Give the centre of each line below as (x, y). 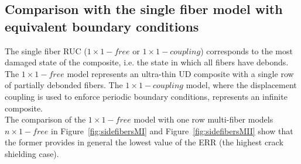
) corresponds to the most (247, 50)
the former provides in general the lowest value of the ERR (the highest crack (144, 142)
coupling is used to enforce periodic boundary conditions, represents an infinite (146, 96)
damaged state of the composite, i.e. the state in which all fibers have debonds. (147, 62)
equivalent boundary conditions (102, 26)
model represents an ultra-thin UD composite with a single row (180, 73)
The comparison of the (45, 119)
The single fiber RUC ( (46, 50)
